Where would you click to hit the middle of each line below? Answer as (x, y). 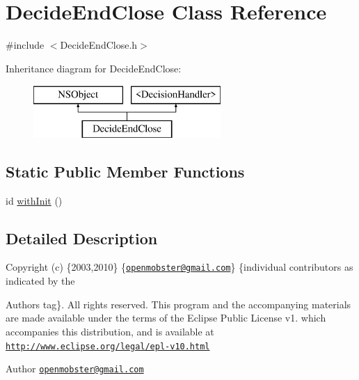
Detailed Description (82, 238)
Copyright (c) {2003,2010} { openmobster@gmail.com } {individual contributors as (179, 267)
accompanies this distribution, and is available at (110, 331)
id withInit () (34, 200)
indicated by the (40, 281)
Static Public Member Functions (125, 171)
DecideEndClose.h (99, 45)
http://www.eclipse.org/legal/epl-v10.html (108, 346)
